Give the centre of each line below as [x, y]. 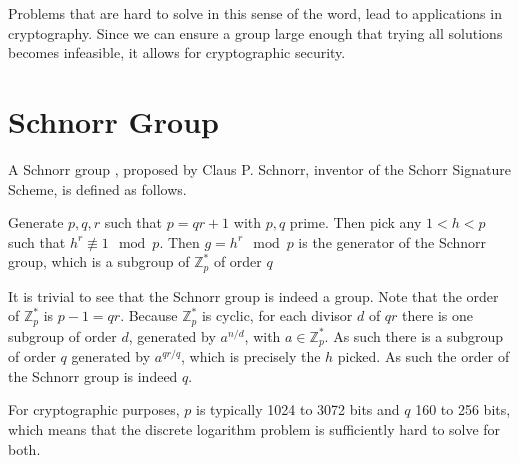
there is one [437, 315]
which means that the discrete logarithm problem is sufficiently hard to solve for [254, 429]
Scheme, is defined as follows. [97, 188]
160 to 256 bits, [463, 409]
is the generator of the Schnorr [392, 241]
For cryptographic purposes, [94, 409]
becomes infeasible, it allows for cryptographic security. [177, 52]
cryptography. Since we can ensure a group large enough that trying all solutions [255, 32]
